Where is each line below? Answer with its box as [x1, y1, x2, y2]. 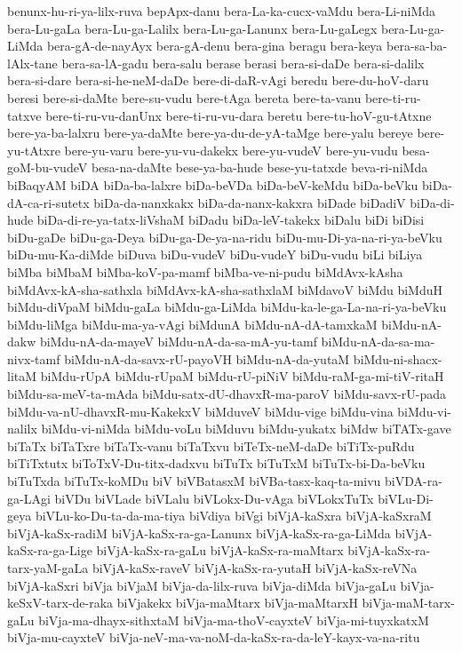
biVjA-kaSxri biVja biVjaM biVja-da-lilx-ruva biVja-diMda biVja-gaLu [7, 576, 396, 594]
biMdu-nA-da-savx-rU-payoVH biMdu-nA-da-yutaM [64, 349, 350, 368]
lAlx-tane [7, 53, 58, 72]
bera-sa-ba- [386, 36, 448, 55]
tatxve [7, 106, 42, 124]
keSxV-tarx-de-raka [7, 593, 114, 612]
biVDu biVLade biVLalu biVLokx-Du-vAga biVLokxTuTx [54, 489, 374, 507]
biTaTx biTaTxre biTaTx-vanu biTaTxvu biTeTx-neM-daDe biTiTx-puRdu [7, 436, 415, 455]
